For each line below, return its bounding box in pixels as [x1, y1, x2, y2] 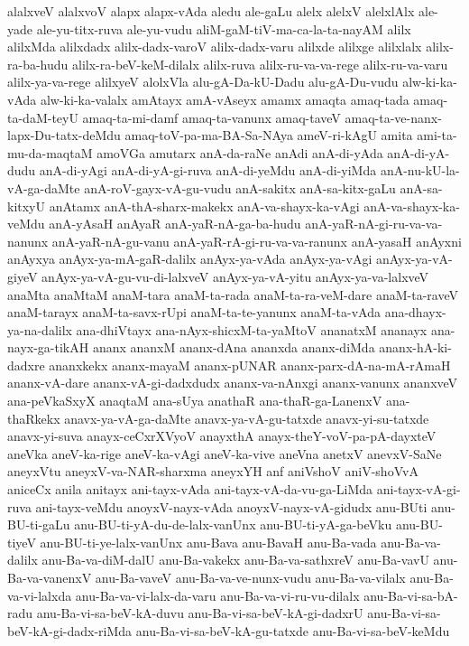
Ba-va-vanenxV [7, 568, 92, 586]
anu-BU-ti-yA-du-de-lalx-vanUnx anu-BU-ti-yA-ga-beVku [74, 515, 392, 534]
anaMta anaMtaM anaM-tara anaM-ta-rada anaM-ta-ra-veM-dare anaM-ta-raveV [7, 285, 458, 304]
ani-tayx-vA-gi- [376, 480, 461, 499]
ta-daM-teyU [7, 108, 78, 126]
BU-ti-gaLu [7, 515, 70, 534]
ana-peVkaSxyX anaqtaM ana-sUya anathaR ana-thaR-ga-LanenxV [7, 391, 382, 410]
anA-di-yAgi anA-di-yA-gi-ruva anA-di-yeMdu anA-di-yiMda [39, 161, 377, 180]
